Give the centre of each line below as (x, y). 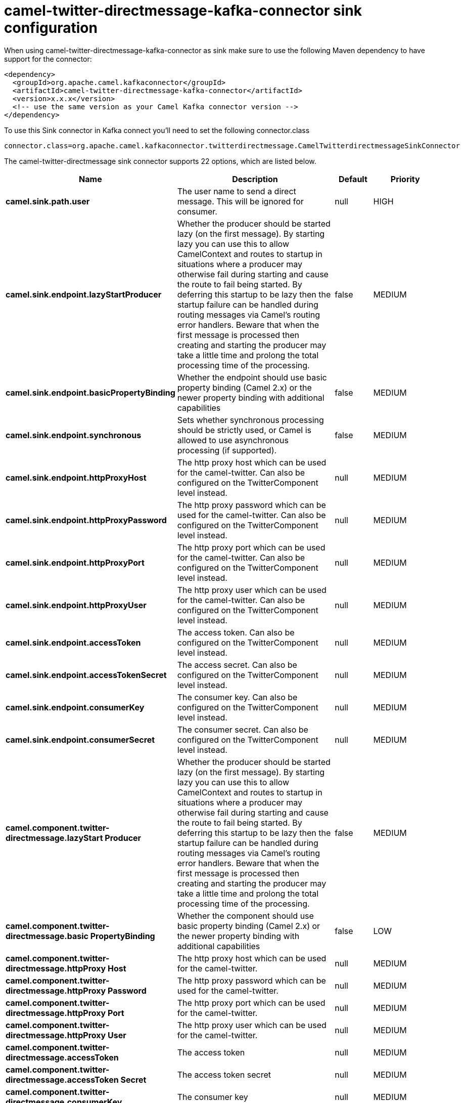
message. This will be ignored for (240, 201)
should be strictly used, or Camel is (244, 430)
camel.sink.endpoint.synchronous (74, 435)
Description (255, 179)
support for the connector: (48, 59)
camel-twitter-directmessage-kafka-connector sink (183, 11)
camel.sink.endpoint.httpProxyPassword (86, 520)
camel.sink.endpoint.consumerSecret (80, 739)
